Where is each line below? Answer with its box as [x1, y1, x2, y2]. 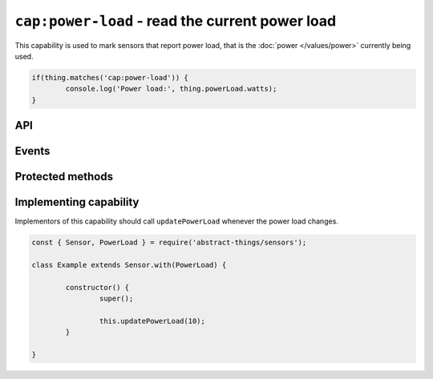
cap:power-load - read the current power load [14, 12, 337, 30]
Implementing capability [14, 196, 140, 209]
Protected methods [14, 170, 114, 183]
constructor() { [65, 283, 130, 292]
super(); [99, 294, 134, 304]
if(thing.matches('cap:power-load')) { [31, 73, 188, 82]
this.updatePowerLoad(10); [99, 317, 206, 325]
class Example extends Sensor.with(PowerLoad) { [31, 260, 227, 270]
